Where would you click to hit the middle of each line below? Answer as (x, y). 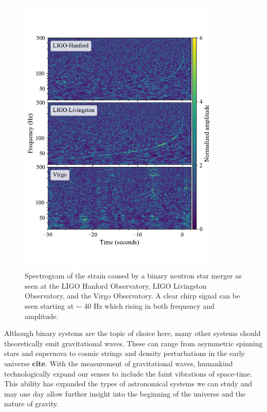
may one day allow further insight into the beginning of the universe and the (125, 393)
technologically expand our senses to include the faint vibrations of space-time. (128, 373)
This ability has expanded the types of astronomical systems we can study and (128, 383)
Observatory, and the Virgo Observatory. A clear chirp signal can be (132, 296)
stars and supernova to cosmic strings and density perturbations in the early (124, 353)
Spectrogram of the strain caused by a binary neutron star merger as (133, 276)
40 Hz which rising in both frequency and (149, 306)
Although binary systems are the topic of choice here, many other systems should (132, 333)
